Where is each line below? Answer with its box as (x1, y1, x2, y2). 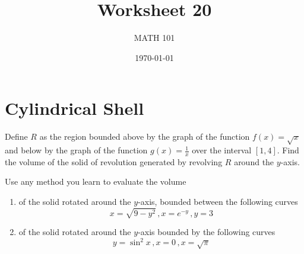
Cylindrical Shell (5, 96, 144, 120)
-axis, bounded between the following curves (138, 195, 298, 208)
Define (5, 130, 28, 143)
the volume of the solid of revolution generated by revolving (5, 155, 223, 168)
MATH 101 (134, 31, 175, 44)
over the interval (192, 144, 252, 156)
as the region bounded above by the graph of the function (39, 130, 250, 143)
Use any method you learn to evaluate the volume (5, 175, 186, 188)
